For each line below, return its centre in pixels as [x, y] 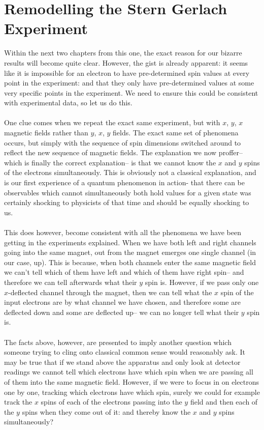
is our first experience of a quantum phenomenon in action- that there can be [124, 182]
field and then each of [224, 402]
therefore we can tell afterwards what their [71, 282]
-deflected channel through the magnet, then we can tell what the [110, 292]
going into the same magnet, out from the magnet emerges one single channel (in [130, 252]
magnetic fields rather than [46, 133]
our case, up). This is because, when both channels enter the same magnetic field [130, 262]
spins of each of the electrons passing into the [111, 402]
